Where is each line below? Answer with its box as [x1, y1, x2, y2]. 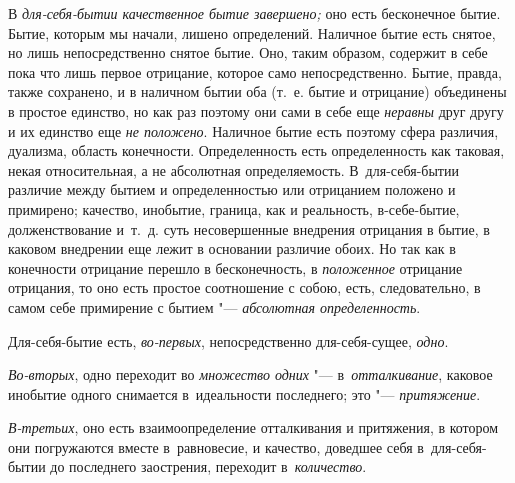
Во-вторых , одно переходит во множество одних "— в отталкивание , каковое [8, 364, 493, 385]
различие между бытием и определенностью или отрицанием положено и [8, 179, 456, 200]
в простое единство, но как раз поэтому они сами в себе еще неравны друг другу [8, 100, 504, 121]
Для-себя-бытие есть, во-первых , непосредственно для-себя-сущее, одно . [8, 330, 449, 351]
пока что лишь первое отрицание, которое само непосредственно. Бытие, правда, [8, 61, 502, 82]
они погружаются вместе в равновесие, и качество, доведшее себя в [8, 436, 424, 457]
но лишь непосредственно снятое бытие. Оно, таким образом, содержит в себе [8, 42, 488, 63]
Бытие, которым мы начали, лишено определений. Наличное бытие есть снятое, [8, 22, 496, 43]
